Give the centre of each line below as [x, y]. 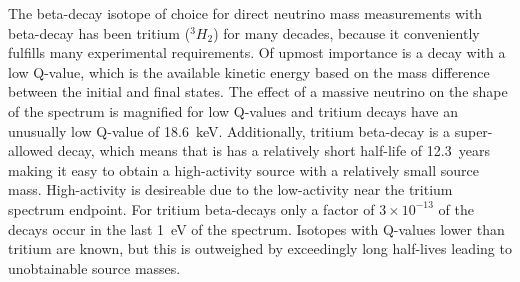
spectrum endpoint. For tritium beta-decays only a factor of [191, 208]
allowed [31, 150]
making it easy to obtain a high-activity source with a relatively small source [243, 169]
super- [473, 130]
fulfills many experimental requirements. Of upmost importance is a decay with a [257, 52]
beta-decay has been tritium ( [99, 32]
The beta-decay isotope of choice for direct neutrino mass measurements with [245, 13]
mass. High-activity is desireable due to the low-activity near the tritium [230, 189]
